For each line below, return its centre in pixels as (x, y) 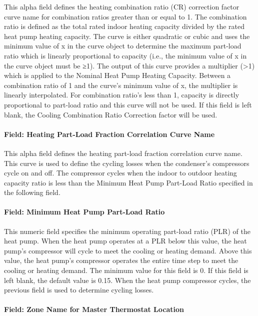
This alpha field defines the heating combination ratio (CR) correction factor (122, 6)
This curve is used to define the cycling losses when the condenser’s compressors (127, 163)
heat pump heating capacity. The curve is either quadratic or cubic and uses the (127, 36)
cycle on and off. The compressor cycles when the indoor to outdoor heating (120, 173)
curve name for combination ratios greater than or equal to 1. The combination (125, 16)
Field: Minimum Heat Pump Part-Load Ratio (84, 212)
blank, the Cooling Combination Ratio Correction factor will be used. (111, 114)
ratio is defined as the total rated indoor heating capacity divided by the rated (124, 26)
